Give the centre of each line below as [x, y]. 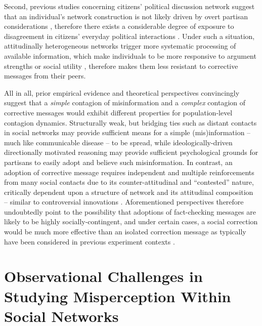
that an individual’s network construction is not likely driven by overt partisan [126, 16]
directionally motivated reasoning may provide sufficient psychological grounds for [131, 152]
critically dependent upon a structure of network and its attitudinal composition [129, 192]
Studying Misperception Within [118, 296]
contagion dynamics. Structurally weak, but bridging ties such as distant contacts [130, 122]
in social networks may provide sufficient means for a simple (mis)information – [127, 132]
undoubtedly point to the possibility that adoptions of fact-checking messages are [130, 211]
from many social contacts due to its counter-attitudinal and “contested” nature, [129, 182]
